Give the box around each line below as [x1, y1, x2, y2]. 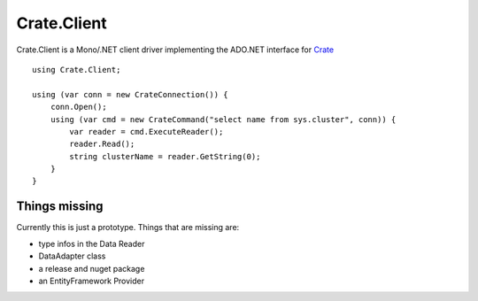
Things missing [16, 199, 104, 214]
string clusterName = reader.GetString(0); [69, 151, 261, 161]
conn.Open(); [50, 102, 107, 112]
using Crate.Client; [32, 65, 121, 74]
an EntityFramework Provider [38, 275, 145, 286]
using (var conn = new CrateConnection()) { [32, 89, 229, 99]
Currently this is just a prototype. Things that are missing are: [16, 222, 240, 233]
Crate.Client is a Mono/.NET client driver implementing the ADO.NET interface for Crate [16, 44, 335, 55]
